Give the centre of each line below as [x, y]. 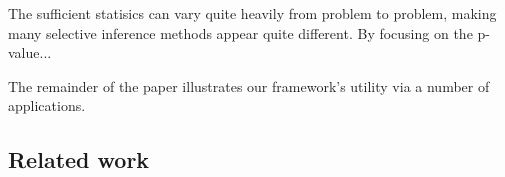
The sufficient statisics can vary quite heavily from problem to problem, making [252, 13]
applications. [47, 105]
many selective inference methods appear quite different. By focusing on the [240, 32]
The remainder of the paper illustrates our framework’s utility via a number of [249, 85]
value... [30, 52]
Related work [79, 159]
